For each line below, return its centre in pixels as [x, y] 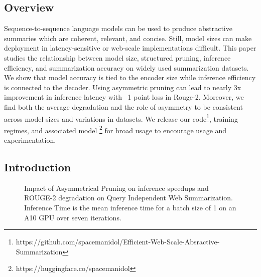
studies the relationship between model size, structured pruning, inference [117, 57]
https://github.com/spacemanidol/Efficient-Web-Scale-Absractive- [118, 242]
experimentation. [30, 140]
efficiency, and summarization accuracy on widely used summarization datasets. [126, 67]
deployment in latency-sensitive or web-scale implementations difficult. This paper [130, 48]
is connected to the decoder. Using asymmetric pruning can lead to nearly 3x [123, 87]
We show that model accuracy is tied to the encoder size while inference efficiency [130, 77]
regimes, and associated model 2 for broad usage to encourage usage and [115, 129]
